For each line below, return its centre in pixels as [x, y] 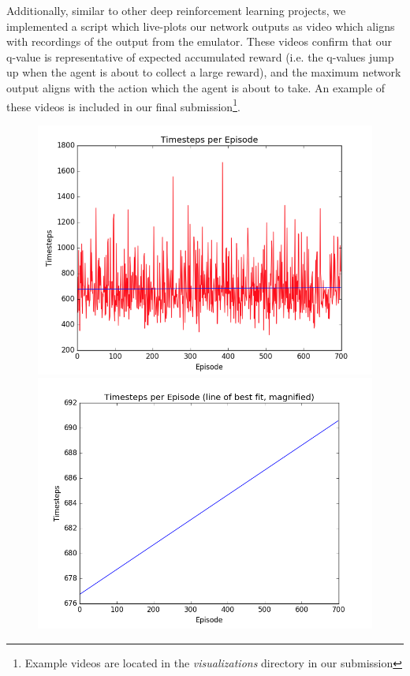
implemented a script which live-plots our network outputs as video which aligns [201, 26]
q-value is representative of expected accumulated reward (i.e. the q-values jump [200, 56]
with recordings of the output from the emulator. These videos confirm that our [199, 41]
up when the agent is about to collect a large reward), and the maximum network [204, 72]
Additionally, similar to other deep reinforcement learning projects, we [176, 10]
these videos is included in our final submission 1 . [123, 105]
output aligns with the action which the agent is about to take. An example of [196, 87]
